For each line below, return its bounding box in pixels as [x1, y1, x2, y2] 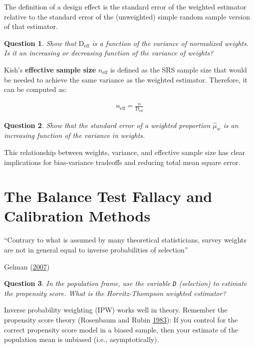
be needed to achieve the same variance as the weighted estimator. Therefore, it [4, 74, 248, 84]
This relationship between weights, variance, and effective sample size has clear [4, 146, 246, 157]
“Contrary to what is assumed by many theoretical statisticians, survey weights [4, 234, 247, 245]
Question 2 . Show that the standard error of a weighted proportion [4, 119, 211, 130]
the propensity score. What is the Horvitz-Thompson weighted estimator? [4, 287, 226, 298]
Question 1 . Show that [4, 37, 76, 48]
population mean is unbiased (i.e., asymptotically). [4, 334, 159, 344]
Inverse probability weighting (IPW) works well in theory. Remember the [4, 304, 228, 315]
